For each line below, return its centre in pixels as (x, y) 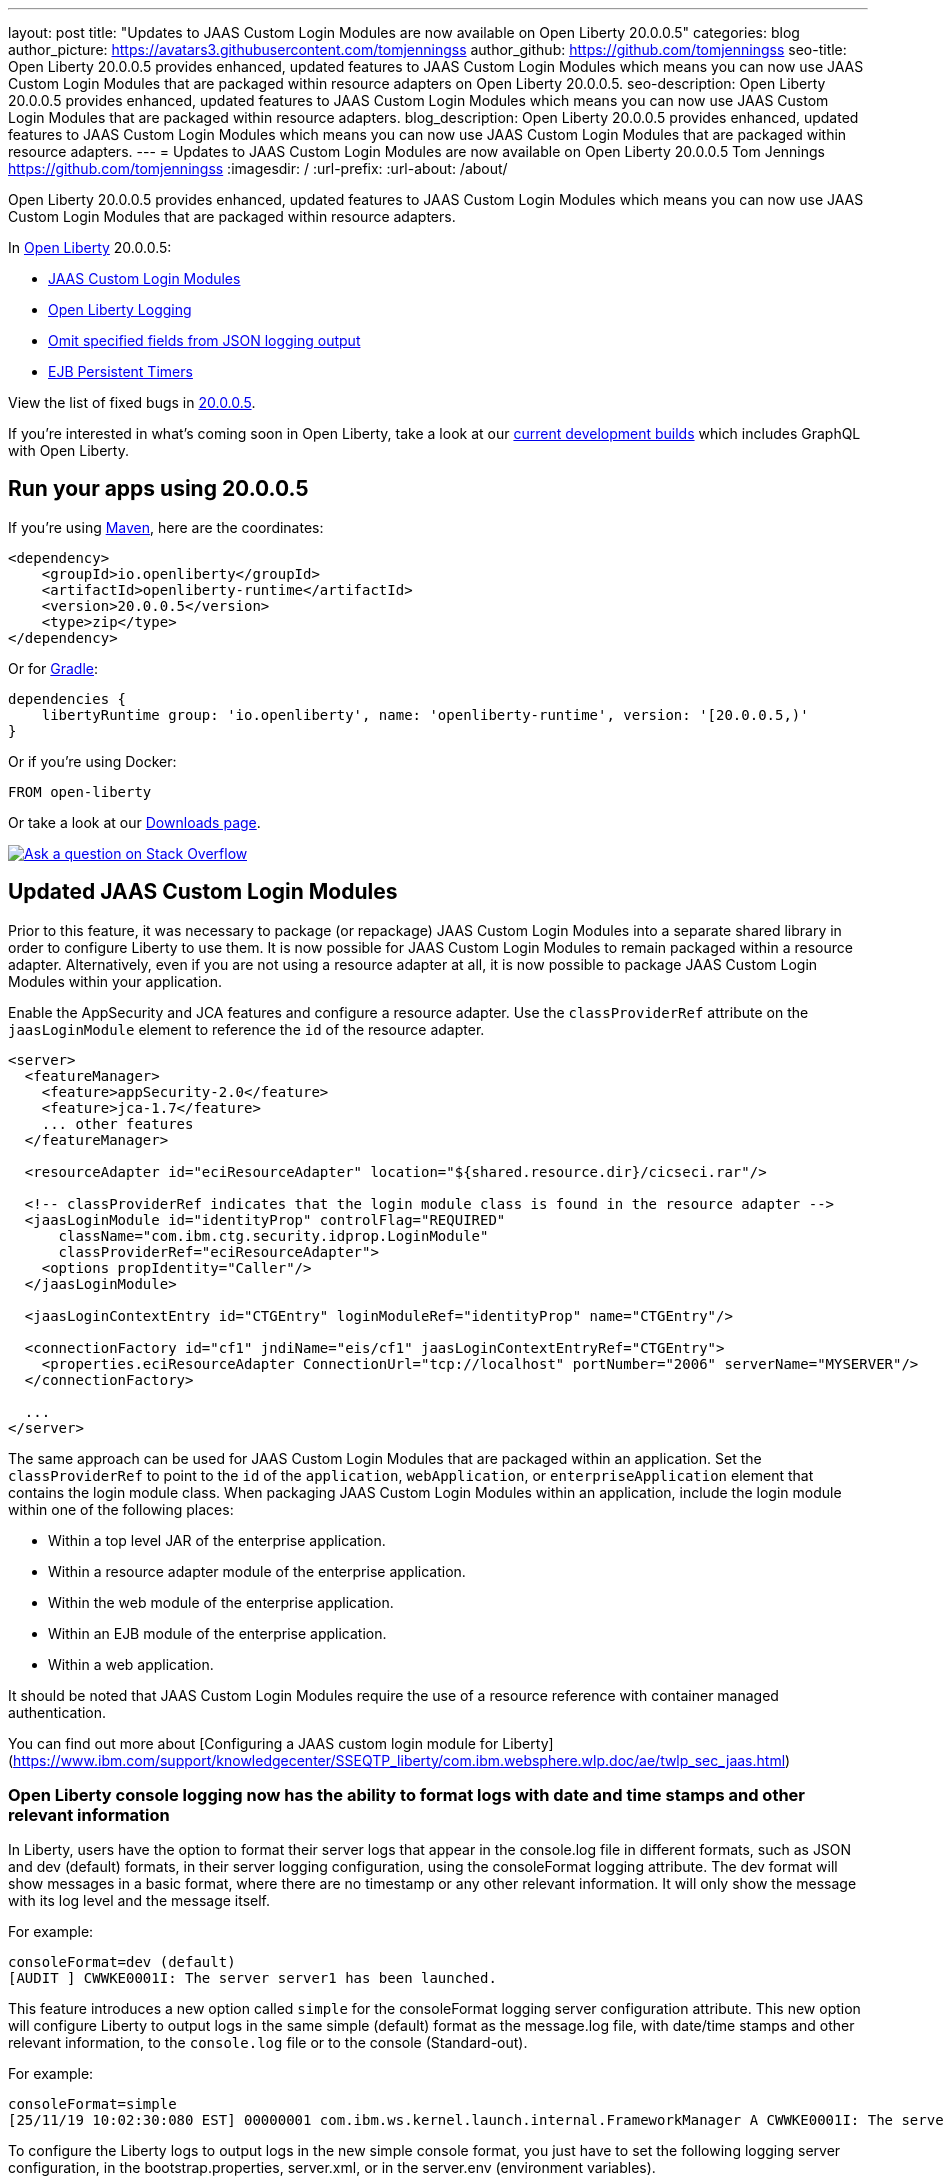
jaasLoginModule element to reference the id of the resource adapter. (246, 1029)
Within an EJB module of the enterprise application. (217, 1633)
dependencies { (67, 698)
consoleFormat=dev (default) (122, 1962)
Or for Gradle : (53, 668)
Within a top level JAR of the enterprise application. (217, 1540)
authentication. (57, 1712)
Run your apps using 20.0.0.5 (158, 489)
